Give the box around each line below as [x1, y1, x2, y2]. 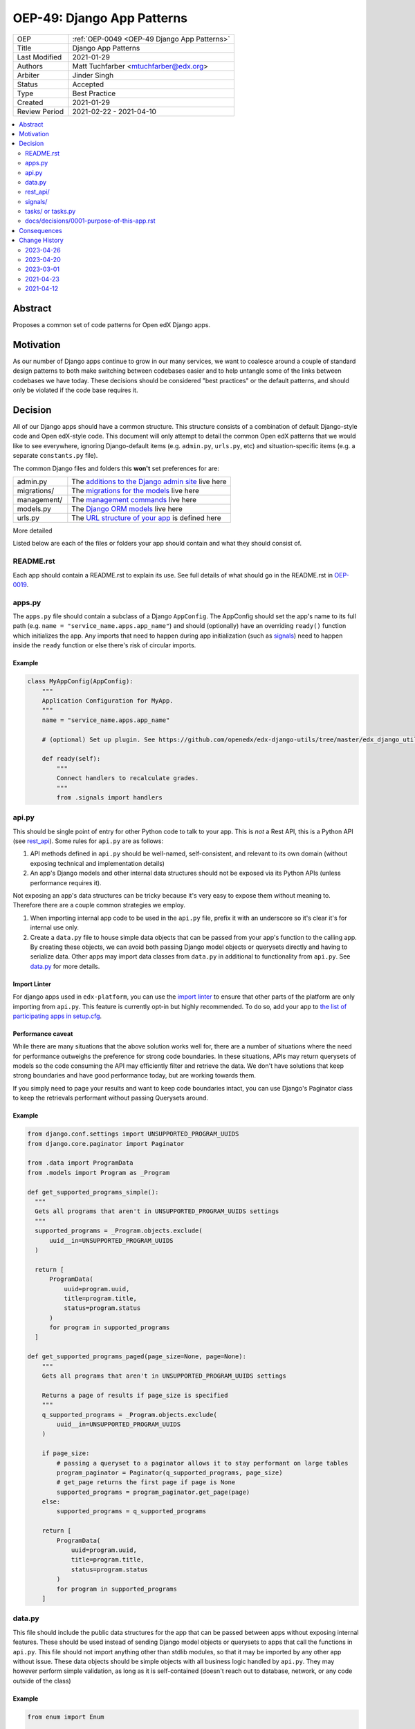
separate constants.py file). [12, 452, 98, 460]
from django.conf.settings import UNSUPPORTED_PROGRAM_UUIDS [27, 1130, 239, 1138]
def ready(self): [41, 755, 101, 763]
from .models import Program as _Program [27, 1169, 170, 1176]
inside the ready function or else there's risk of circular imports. [12, 641, 196, 649]
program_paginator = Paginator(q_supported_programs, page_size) [56, 1468, 283, 1477]
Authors [17, 61, 43, 71]
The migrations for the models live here [71, 486, 200, 496]
